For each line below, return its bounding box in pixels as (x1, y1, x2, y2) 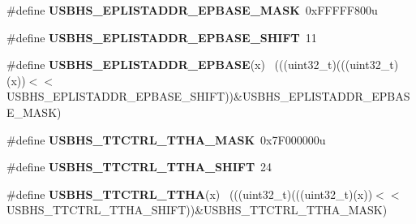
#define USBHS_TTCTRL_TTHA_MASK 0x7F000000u (6, 131, 326, 148)
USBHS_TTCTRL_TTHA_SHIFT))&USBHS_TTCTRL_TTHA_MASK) (6, 201, 388, 218)
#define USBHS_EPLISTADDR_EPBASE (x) (6, 56, 265, 73)
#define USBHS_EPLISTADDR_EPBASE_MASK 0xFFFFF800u (6, 2, 378, 18)
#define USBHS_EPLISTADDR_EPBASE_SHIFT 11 (6, 28, 317, 45)
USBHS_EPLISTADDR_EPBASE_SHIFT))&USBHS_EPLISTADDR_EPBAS (6, 88, 410, 105)
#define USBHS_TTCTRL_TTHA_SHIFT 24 (6, 158, 272, 175)
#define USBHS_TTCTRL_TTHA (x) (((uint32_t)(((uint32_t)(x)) (6, 185, 373, 202)
